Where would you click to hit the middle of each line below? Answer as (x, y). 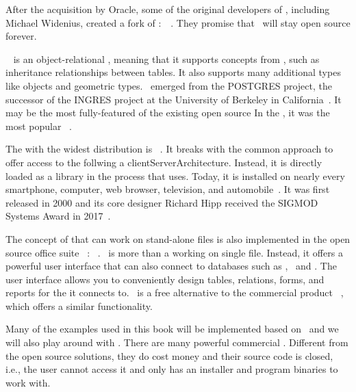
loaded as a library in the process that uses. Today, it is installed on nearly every (175, 175)
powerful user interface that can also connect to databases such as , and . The (171, 266)
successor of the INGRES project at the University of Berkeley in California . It (174, 99)
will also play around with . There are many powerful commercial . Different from (177, 342)
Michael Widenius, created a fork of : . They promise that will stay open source (178, 22)
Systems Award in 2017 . (58, 216)
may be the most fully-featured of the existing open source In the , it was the (168, 113)
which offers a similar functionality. (79, 305)
